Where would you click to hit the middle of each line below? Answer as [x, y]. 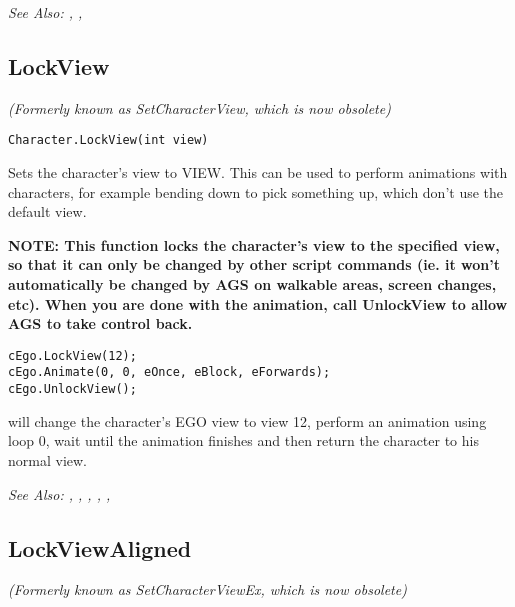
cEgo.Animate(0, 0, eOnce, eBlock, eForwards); [169, 372]
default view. [47, 211]
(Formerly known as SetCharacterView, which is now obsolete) [199, 107]
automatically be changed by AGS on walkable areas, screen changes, [252, 284]
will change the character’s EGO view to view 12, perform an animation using [247, 420]
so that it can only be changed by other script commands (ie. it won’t [254, 264]
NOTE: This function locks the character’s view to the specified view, [254, 244]
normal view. [47, 459]
